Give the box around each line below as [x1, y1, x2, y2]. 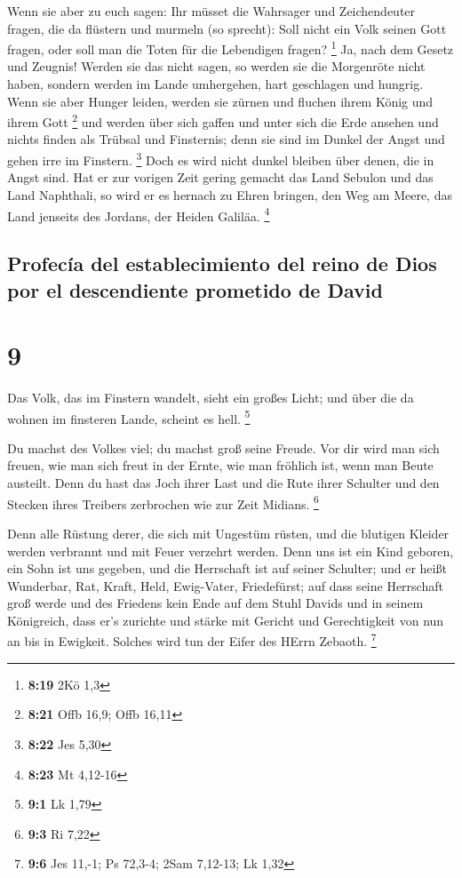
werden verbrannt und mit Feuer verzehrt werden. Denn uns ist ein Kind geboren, [7, 541, 454, 560]
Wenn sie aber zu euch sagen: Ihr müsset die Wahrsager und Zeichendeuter [7, 2, 416, 20]
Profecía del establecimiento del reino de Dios [7, 250, 437, 277]
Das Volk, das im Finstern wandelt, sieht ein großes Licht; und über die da [7, 388, 414, 407]
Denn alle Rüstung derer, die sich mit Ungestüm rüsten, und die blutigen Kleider [7, 523, 450, 542]
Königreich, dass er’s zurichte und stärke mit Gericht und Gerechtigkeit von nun [7, 611, 444, 629]
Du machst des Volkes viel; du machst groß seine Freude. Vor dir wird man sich [7, 438, 440, 457]
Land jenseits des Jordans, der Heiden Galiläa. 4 [7, 204, 270, 225]
